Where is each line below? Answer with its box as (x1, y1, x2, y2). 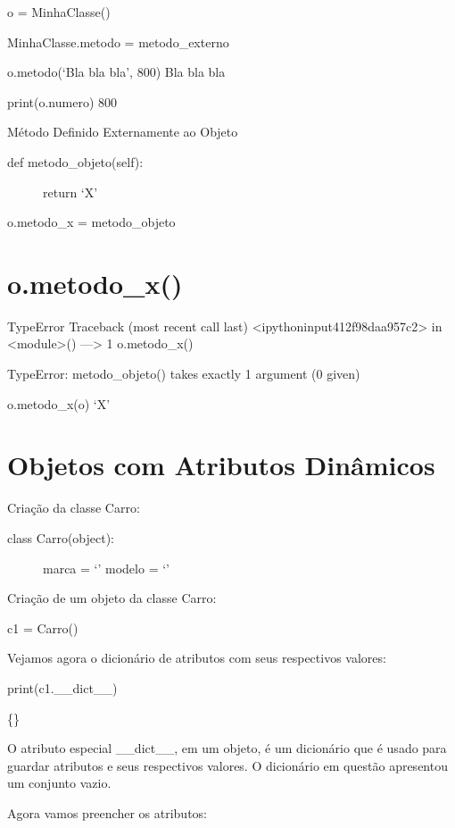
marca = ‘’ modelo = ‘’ (43, 558, 170, 577)
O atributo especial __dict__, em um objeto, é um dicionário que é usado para (7, 739, 447, 757)
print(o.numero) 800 (7, 92, 117, 111)
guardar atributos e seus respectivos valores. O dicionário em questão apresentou (7, 756, 448, 774)
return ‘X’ (43, 182, 98, 201)
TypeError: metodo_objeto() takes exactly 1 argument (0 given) (7, 364, 360, 383)
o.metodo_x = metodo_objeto (7, 213, 176, 231)
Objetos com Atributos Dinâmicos (7, 447, 435, 483)
